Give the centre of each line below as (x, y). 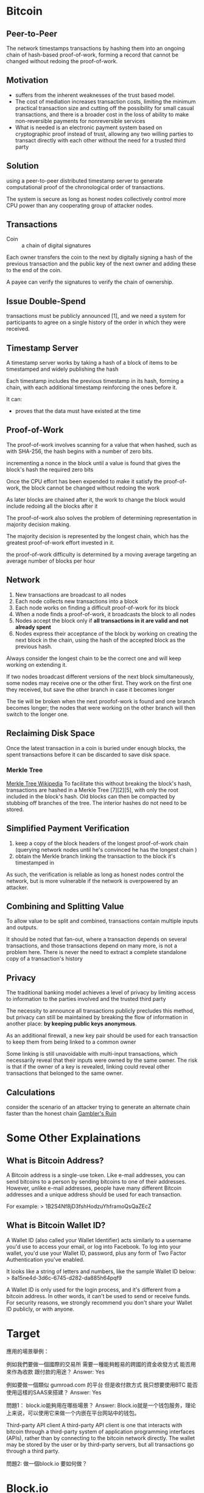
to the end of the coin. (34, 270)
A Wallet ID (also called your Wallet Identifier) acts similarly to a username (99, 1240)
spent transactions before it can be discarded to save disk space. (88, 754)
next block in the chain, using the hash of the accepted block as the (100, 640)
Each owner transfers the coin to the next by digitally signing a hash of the (100, 258)
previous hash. (34, 646)
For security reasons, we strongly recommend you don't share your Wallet (99, 1302)
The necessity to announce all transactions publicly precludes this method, (100, 1011)
